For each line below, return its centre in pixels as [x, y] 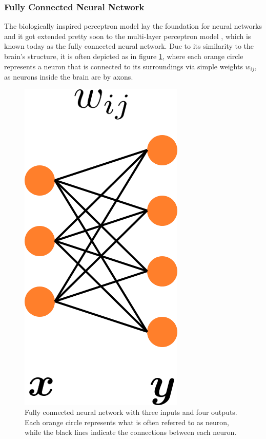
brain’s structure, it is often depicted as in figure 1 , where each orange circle [124, 56]
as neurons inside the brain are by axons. [69, 77]
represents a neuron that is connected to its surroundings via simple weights [124, 66]
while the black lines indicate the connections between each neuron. [131, 432]
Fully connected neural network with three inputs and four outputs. [131, 412]
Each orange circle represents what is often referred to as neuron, [127, 422]
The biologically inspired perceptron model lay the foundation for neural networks [133, 26]
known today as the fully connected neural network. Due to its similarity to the [129, 46]
